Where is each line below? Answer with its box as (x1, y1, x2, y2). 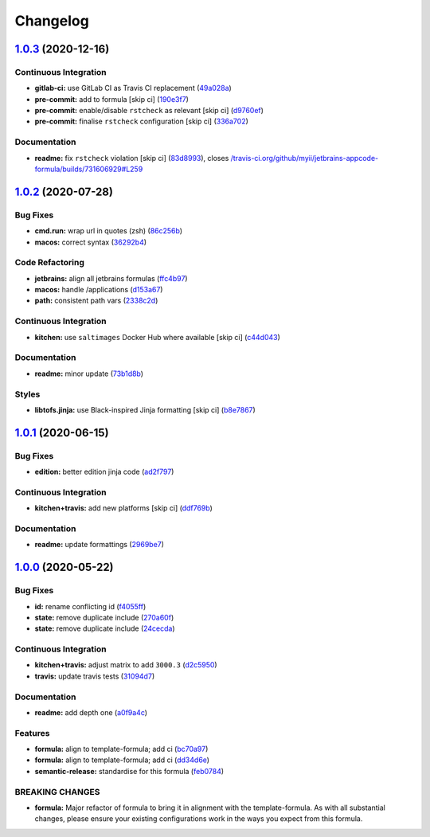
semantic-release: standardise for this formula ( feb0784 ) (34, 766, 225, 776)
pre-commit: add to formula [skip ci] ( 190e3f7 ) (34, 94, 189, 104)
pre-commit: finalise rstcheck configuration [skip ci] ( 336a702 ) (34, 116, 248, 127)
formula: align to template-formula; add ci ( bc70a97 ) (34, 745, 209, 754)
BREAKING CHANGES (14, 786, 100, 797)
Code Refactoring (14, 257, 85, 268)
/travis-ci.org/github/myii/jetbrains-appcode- (230, 153, 378, 162)
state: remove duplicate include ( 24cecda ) (34, 624, 175, 633)
